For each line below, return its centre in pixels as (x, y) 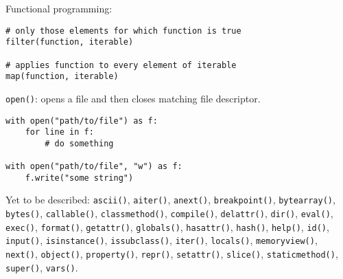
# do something (79, 143)
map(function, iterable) (62, 77)
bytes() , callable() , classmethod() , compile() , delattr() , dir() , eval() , (169, 213)
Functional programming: (59, 8)
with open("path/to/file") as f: (82, 121)
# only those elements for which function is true (123, 31)
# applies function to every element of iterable (121, 65)
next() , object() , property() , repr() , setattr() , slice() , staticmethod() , (172, 254)
